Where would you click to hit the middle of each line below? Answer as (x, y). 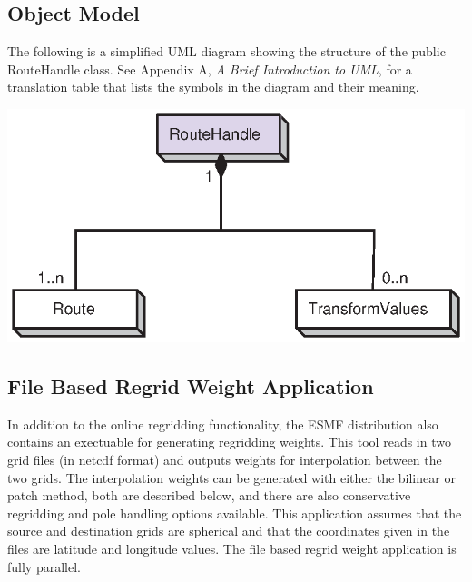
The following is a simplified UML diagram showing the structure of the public (226, 51)
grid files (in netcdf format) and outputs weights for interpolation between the (225, 460)
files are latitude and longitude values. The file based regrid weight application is (232, 548)
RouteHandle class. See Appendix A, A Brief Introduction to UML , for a (210, 69)
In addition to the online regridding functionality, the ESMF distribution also (223, 424)
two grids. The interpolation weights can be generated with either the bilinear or (231, 477)
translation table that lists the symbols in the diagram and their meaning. (213, 87)
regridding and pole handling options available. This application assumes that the (235, 513)
